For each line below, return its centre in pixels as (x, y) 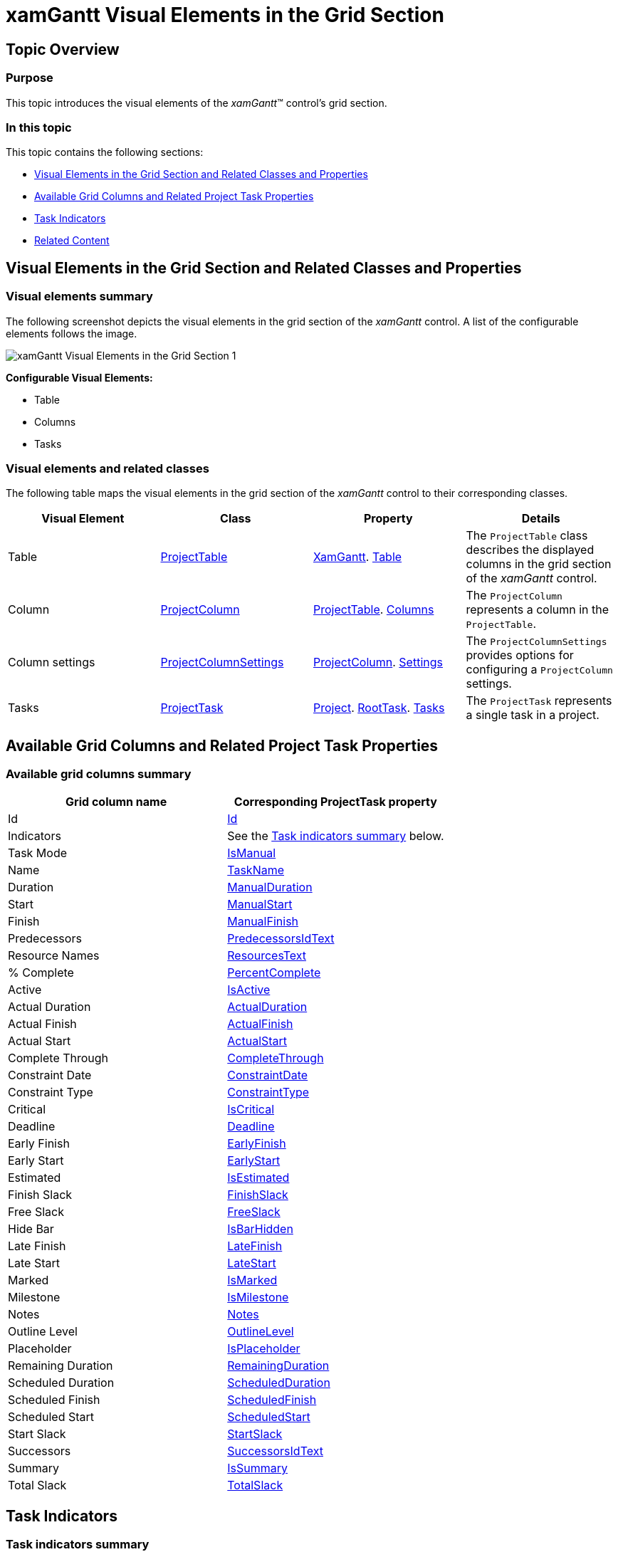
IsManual (252, 853)
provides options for (520, 655)
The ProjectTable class (527, 536)
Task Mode (38, 853)
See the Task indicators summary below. (336, 836)
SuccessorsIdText (275, 1451)
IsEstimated (258, 1178)
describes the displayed (530, 550)
